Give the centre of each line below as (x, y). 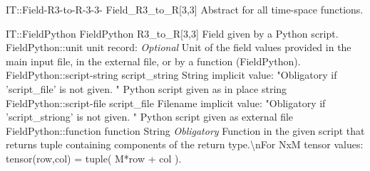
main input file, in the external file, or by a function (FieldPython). (153, 61)
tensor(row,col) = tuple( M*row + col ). (94, 158)
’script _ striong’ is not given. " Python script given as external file (150, 117)
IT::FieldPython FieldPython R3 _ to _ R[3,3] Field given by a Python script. (172, 33)
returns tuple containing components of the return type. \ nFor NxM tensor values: (185, 144)
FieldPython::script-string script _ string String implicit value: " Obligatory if (171, 75)
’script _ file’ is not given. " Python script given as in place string (147, 88)
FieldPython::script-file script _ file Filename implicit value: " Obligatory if (166, 103)
